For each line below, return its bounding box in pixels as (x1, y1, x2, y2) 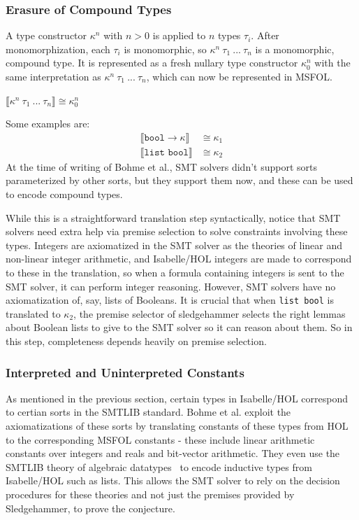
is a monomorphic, (255, 41, 335, 56)
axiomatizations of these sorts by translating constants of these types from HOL (6, 419, 349, 433)
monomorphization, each (6, 41, 110, 56)
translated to (6, 306, 61, 321)
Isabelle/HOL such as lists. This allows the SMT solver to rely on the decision (6, 473, 340, 488)
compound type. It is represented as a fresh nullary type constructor (6, 55, 298, 70)
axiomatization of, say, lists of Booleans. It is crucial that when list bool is (6, 293, 334, 307)
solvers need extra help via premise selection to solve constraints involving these (6, 224, 348, 239)
